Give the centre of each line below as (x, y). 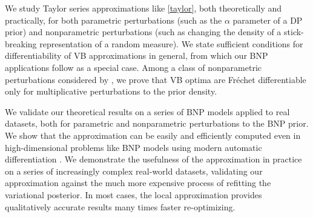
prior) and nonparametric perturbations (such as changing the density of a (143, 32)
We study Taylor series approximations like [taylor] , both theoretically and (143, 8)
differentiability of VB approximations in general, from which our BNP (137, 55)
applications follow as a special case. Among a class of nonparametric (133, 67)
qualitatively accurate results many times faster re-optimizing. (120, 206)
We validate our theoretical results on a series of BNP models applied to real (147, 111)
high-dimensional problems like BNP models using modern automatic (133, 147)
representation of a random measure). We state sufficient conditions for (171, 43)
